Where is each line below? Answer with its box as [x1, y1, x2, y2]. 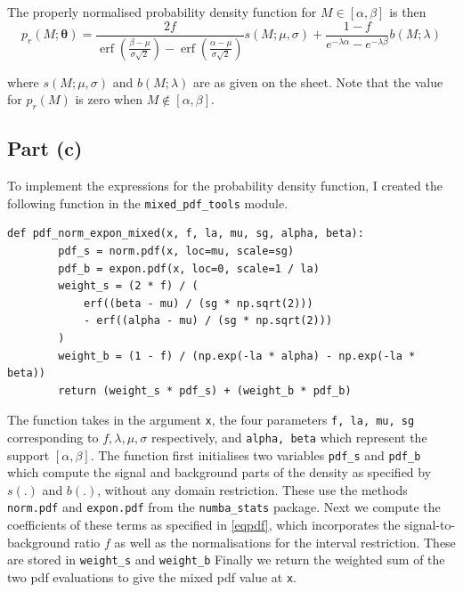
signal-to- [404, 515, 456, 534]
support [7, 445, 50, 464]
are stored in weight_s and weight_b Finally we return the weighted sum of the [7, 550, 445, 569]
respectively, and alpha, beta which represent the [150, 427, 427, 446]
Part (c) [7, 134, 83, 162]
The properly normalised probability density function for [7, 3, 317, 20]
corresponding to [7, 427, 99, 446]
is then [389, 3, 426, 20]
